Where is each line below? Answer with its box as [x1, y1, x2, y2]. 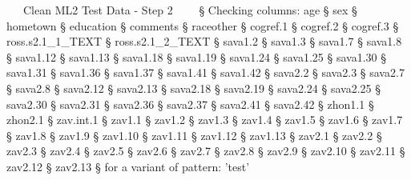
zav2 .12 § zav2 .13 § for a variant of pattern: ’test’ [6, 158, 250, 174]
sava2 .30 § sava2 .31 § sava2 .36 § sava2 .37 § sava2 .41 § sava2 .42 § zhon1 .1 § [6, 95, 374, 112]
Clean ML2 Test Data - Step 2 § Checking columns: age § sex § [23, 2, 357, 18]
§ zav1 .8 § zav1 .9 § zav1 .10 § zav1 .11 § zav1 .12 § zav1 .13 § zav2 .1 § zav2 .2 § [6, 126, 382, 143]
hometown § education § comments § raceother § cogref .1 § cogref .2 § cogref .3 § [6, 17, 399, 34]
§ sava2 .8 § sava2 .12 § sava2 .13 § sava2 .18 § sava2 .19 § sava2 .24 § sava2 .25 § [6, 79, 381, 96]
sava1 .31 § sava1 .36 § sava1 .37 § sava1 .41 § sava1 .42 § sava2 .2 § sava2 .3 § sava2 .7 [6, 64, 405, 81]
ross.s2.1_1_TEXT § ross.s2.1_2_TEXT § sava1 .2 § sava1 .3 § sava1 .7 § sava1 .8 [6, 33, 402, 50]
